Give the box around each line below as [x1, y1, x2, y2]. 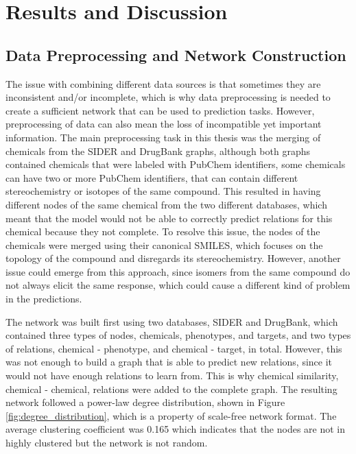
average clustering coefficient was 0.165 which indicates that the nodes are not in [5, 422, 346, 436]
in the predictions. [5, 291, 82, 306]
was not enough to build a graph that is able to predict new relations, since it [5, 355, 333, 369]
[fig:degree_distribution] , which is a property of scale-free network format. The [5, 408, 337, 422]
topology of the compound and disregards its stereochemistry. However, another [5, 251, 341, 265]
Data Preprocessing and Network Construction [5, 44, 346, 65]
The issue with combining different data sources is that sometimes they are [5, 76, 321, 91]
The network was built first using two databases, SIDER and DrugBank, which [5, 314, 338, 328]
